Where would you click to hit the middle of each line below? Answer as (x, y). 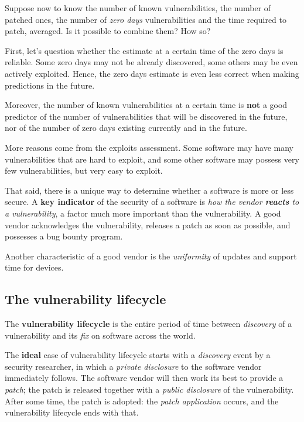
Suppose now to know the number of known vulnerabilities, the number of (138, 8)
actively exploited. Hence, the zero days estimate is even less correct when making (152, 73)
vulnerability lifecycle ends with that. (72, 412)
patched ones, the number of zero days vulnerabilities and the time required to (146, 19)
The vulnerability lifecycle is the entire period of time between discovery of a (148, 324)
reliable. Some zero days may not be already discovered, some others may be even (151, 62)
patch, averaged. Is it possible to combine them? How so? (108, 31)
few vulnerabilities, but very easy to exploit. (84, 171)
